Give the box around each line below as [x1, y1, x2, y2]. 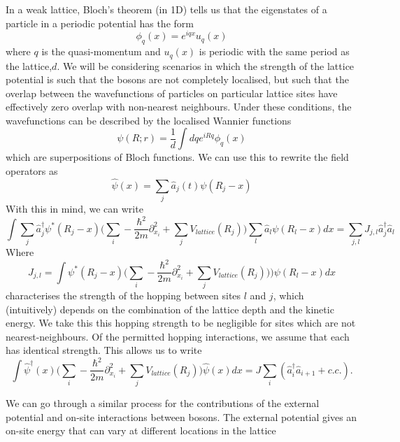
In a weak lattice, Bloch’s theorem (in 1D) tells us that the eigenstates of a [6, 2, 327, 16]
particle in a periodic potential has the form [6, 15, 194, 30]
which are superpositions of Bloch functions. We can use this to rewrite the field [6, 150, 349, 164]
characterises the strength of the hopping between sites [6, 288, 241, 302]
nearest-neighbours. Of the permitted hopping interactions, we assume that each [6, 329, 350, 343]
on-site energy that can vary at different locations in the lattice [6, 423, 276, 438]
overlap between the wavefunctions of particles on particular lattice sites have [6, 85, 338, 100]
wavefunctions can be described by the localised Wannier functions [6, 113, 292, 127]
